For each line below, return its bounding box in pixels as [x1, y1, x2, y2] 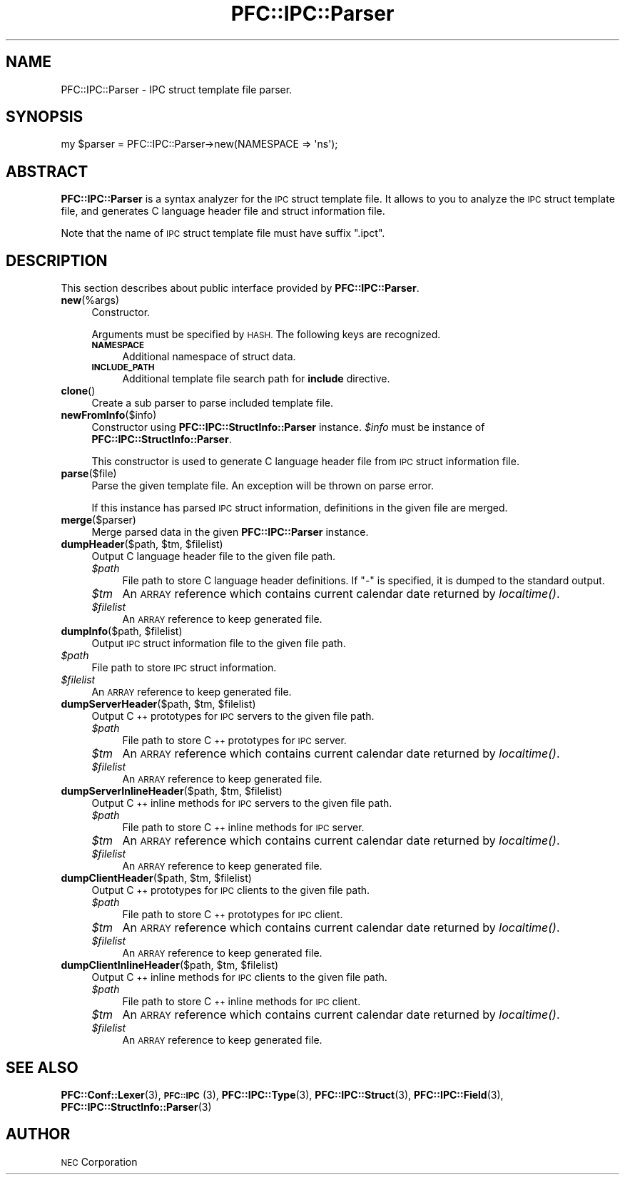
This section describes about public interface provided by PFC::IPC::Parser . [61, 282, 420, 295]
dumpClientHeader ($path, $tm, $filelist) [61, 872, 252, 885]
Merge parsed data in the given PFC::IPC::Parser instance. [91, 526, 369, 539]
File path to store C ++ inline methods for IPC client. [122, 995, 361, 1008]
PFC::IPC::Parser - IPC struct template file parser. [61, 83, 293, 96]
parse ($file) [61, 467, 117, 480]
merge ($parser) [61, 514, 136, 527]
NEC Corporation [61, 1155, 138, 1168]
